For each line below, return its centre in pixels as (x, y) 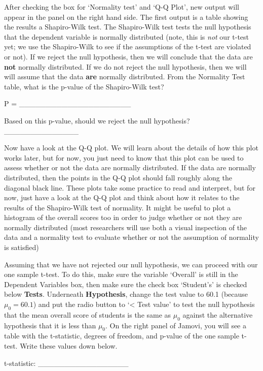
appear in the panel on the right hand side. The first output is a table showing (126, 17)
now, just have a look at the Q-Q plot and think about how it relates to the (122, 197)
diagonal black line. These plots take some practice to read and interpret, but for (130, 187)
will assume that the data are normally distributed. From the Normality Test (125, 76)
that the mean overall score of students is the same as (88, 314)
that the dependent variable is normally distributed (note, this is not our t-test (127, 36)
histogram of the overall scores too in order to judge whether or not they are (123, 217)
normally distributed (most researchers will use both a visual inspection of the (126, 227)
